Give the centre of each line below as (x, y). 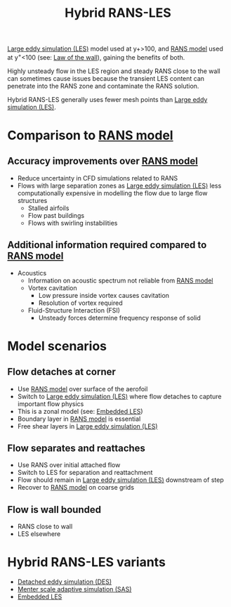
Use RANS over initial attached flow (69, 465)
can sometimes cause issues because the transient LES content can (106, 78)
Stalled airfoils (48, 208)
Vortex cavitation (52, 288)
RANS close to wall (45, 527)
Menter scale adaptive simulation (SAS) (74, 589)
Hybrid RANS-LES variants (87, 562)
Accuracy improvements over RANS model (103, 161)
